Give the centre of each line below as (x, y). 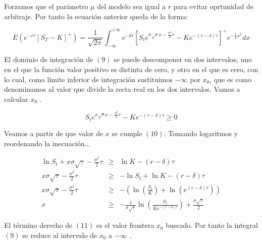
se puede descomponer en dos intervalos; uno (183, 59)
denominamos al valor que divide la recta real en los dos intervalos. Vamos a (122, 89)
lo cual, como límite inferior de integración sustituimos (89, 79)
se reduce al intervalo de (60, 235)
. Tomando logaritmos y (201, 133)
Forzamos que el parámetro (46, 6)
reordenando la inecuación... (47, 143)
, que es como (231, 79)
